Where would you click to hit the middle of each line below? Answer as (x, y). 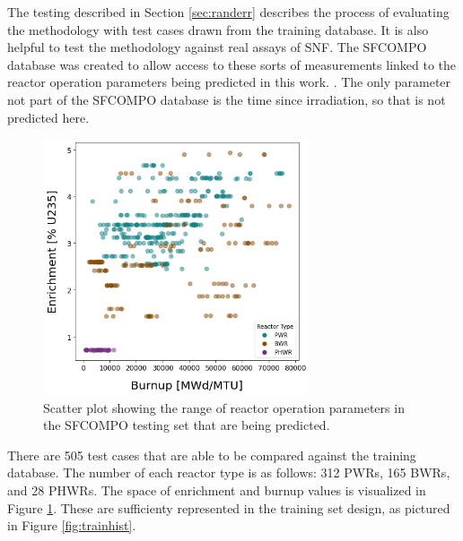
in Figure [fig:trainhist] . (72, 525)
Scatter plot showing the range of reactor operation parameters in (224, 407)
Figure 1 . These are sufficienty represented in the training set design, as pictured (229, 507)
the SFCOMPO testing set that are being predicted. (187, 425)
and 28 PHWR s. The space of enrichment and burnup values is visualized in (217, 490)
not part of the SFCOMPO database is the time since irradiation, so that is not (227, 99)
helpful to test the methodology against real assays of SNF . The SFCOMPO (217, 47)
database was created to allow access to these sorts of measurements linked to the (232, 64)
